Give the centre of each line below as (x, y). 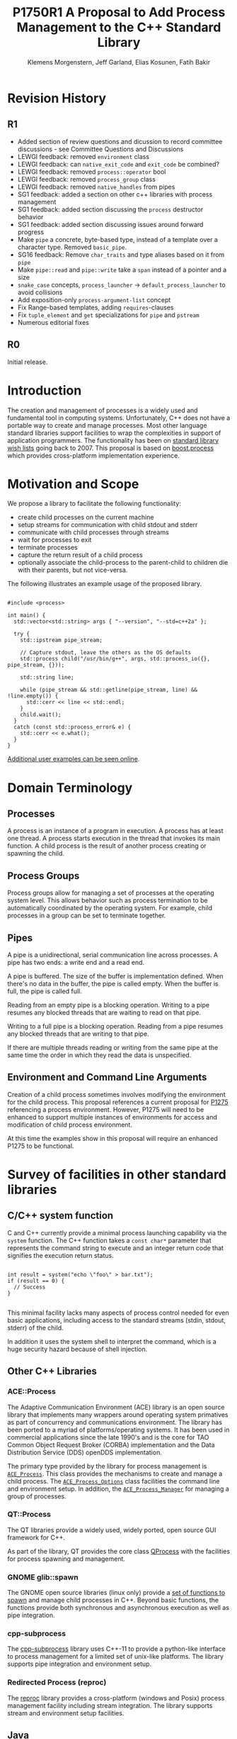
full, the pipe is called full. (45, 991)
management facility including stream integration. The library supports (110, 1705)
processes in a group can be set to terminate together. (87, 915)
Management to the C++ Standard (119, 27)
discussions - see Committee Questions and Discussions (100, 149)
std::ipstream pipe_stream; (61, 640)
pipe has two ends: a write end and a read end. (76, 963)
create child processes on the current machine (86, 517)
